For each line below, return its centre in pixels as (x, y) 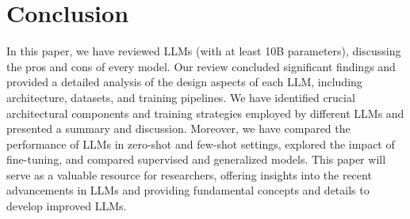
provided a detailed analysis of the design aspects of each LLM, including (184, 82)
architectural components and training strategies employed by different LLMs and (205, 113)
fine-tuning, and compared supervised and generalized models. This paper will (196, 159)
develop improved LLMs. (67, 206)
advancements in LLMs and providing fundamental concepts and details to (188, 190)
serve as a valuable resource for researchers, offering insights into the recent (189, 174)
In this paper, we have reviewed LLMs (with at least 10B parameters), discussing (204, 51)
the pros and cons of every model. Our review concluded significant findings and (201, 66)
